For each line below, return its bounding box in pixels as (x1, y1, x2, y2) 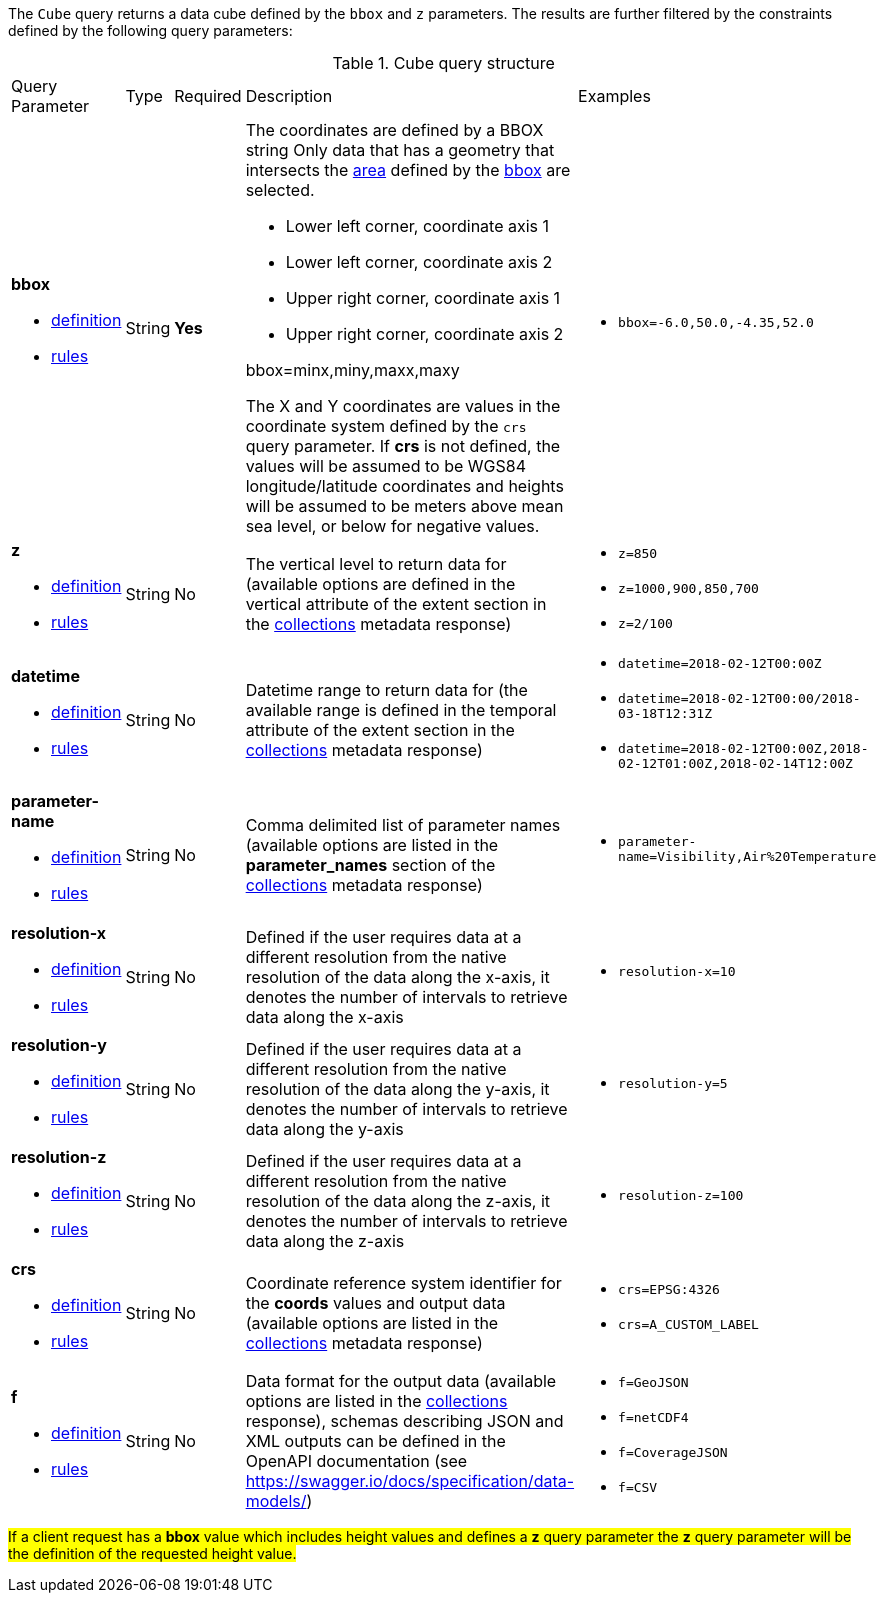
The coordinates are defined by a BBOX (245, 120, 544, 140)
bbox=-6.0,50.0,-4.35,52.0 (618, 314, 814, 330)
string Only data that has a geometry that (245, 140, 555, 160)
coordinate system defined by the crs (245, 416, 527, 436)
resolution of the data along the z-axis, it (245, 1191, 551, 1211)
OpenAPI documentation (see (245, 1451, 468, 1471)
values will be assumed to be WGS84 (245, 456, 526, 476)
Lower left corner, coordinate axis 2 (285, 252, 553, 272)
